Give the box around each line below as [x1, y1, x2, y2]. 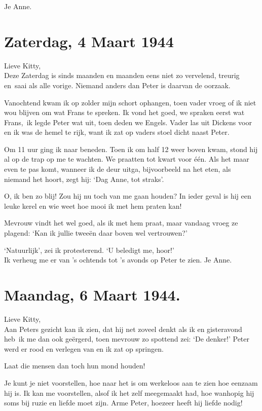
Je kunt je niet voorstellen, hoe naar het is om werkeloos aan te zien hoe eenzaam [4, 377, 258, 388]
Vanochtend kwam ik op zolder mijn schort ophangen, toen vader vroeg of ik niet [4, 97, 256, 107]
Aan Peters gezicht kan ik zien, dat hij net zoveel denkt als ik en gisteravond [4, 323, 242, 334]
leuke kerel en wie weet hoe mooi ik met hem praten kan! [4, 200, 182, 211]
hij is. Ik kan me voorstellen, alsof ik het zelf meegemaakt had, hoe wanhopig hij [4, 387, 254, 398]
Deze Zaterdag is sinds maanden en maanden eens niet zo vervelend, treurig [4, 70, 240, 81]
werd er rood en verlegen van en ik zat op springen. [4, 343, 164, 354]
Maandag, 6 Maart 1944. [4, 284, 180, 305]
